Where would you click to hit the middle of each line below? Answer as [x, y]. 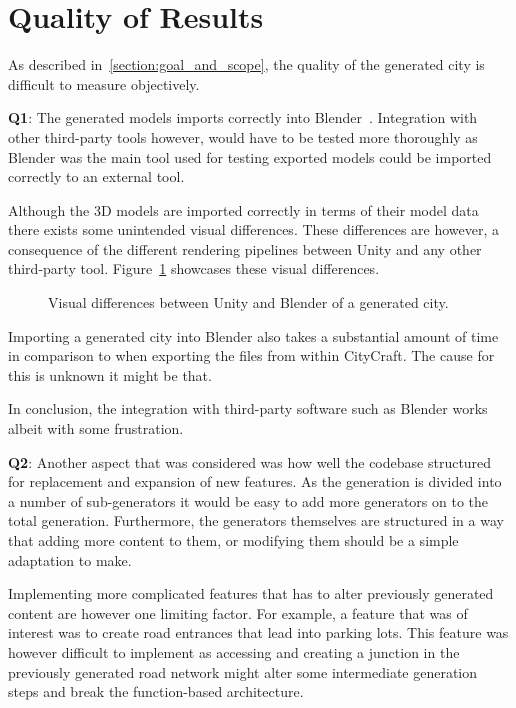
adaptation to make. [70, 559]
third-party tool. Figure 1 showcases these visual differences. [194, 268]
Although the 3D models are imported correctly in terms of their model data [243, 209]
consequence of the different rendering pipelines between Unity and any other [245, 248]
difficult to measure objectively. [104, 83]
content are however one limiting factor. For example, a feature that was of [238, 612]
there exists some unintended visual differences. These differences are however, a [254, 229]
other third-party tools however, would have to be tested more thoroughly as [243, 136]
